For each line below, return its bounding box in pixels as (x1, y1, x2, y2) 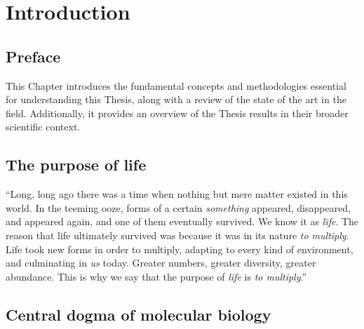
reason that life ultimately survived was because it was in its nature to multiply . (6, 227, 349, 242)
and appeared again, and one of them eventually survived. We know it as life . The (6, 214, 359, 229)
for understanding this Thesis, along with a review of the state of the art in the (6, 92, 346, 107)
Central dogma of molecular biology (6, 303, 271, 325)
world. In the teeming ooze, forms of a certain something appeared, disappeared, (6, 200, 351, 215)
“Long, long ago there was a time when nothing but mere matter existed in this (6, 187, 348, 201)
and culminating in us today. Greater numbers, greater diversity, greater (6, 255, 316, 270)
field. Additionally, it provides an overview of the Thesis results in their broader (6, 105, 349, 120)
